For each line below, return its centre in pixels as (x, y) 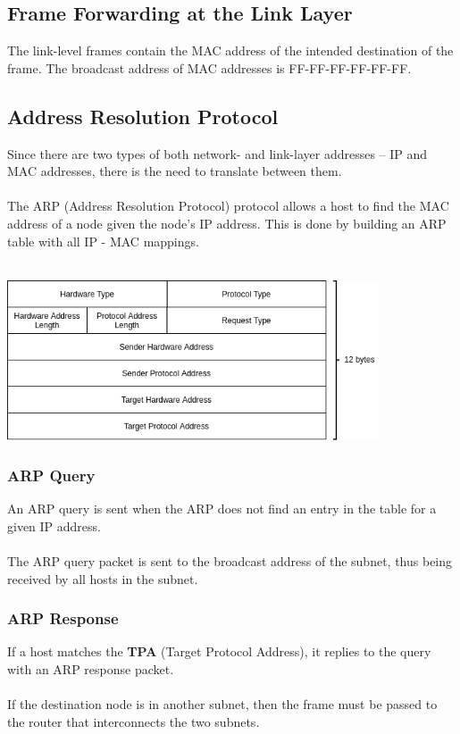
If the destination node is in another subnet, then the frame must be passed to (222, 704)
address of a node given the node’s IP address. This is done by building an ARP (227, 223)
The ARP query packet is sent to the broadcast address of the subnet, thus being (230, 561)
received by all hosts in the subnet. (103, 578)
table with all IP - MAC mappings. (103, 241)
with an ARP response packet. (91, 669)
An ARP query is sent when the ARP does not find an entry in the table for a (222, 509)
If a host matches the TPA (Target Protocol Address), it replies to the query (219, 651)
